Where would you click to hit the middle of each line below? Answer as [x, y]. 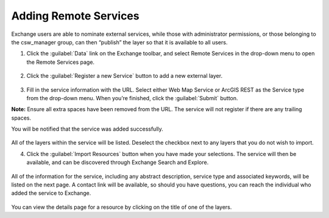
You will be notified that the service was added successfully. [87, 129]
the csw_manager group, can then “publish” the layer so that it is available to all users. [119, 42]
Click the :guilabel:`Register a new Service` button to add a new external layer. [124, 76]
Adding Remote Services [75, 16]
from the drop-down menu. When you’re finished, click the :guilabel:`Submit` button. [132, 98]
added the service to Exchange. [51, 193]
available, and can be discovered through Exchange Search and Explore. [118, 162]
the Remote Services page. [60, 62]
